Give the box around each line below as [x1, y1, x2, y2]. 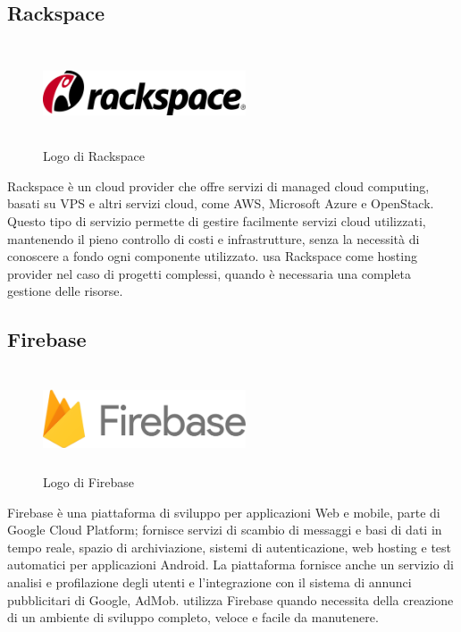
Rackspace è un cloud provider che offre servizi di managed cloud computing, [7, 176, 430, 195]
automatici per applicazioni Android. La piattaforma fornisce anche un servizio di [7, 555, 454, 574]
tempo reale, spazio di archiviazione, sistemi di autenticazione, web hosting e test [7, 537, 452, 556]
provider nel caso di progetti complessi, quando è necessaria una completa [7, 264, 412, 282]
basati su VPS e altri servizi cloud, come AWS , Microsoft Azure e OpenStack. [7, 194, 434, 213]
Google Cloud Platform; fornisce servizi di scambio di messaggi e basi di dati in [7, 520, 442, 539]
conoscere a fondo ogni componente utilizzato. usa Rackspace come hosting [7, 247, 417, 265]
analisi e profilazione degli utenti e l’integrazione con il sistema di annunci [7, 573, 412, 592]
